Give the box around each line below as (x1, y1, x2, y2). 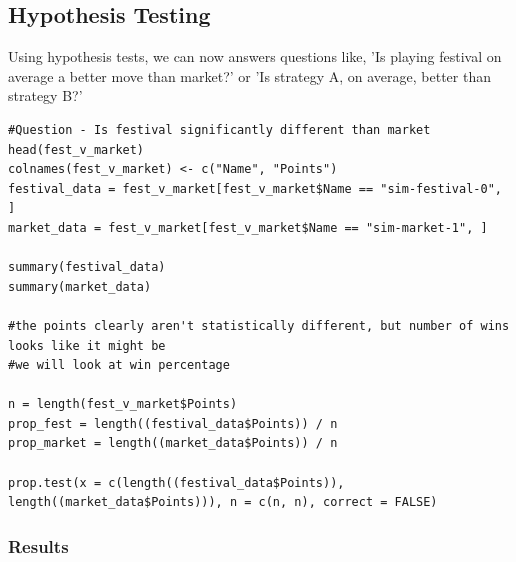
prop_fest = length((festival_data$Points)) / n (8, 416, 338, 431)
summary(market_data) (8, 279, 152, 294)
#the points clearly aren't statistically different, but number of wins (8, 318, 510, 333)
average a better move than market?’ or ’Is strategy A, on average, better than (8, 65, 491, 86)
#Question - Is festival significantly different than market (8, 122, 431, 137)
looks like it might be (8, 338, 166, 353)
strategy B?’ (8, 85, 83, 106)
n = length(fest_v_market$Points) (8, 397, 238, 412)
